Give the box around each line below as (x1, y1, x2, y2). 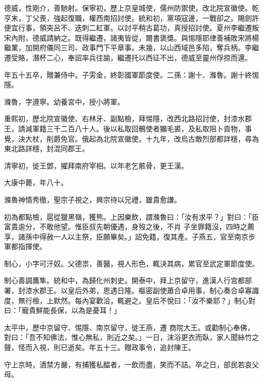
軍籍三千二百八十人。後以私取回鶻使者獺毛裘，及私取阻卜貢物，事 (32, 123, 252, 133)
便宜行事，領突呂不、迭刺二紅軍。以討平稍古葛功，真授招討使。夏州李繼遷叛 (4, 22, 259, 33)
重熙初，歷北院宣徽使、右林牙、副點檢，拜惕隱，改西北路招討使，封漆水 (4, 113, 245, 124)
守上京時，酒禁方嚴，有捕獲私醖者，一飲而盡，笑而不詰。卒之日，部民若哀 (4, 359, 252, 369)
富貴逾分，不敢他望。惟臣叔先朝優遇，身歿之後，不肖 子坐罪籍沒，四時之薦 (4, 221, 254, 232)
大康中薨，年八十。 (4, 177, 68, 188)
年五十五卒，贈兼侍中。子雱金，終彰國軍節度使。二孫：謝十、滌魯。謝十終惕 (4, 69, 259, 80)
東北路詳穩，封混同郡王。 (4, 143, 89, 154)
